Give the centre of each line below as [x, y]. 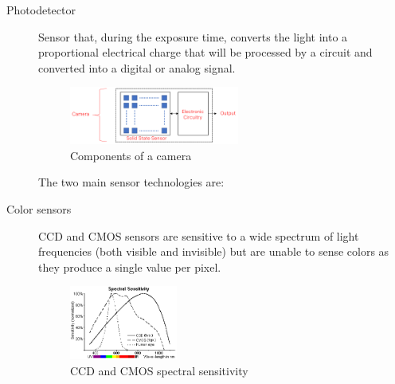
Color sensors [39, 208]
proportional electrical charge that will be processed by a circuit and [205, 52]
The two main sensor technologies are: [131, 182]
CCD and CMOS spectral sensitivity [159, 370]
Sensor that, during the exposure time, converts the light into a [193, 36]
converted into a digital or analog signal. [137, 67]
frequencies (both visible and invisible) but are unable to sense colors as [214, 251]
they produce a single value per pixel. [130, 266]
